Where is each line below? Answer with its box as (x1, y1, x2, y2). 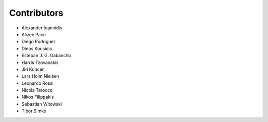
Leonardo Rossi (21, 80, 54, 86)
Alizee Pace (21, 31, 46, 37)
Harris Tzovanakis (21, 60, 59, 65)
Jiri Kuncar (21, 66, 44, 72)
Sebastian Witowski (21, 101, 62, 107)
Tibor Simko (21, 108, 47, 114)
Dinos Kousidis (21, 45, 52, 52)
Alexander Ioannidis (21, 25, 63, 31)
